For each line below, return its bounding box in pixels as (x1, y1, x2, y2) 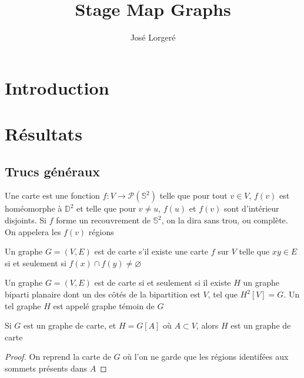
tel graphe (5, 299, 41, 312)
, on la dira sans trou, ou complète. (161, 214, 288, 226)
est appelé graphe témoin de (53, 299, 155, 312)
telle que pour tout (159, 189, 228, 202)
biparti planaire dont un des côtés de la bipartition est (5, 288, 201, 300)
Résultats (5, 122, 82, 146)
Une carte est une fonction (5, 189, 100, 202)
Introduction (5, 75, 109, 99)
